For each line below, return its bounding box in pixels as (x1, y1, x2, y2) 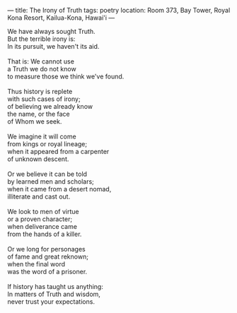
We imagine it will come (7, 132, 76, 141)
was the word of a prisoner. (7, 268, 88, 276)
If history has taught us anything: (7, 283, 104, 290)
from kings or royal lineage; (7, 140, 88, 148)
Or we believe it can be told (7, 170, 87, 178)
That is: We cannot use (7, 57, 74, 66)
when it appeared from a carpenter (7, 148, 110, 155)
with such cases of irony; (7, 95, 81, 103)
